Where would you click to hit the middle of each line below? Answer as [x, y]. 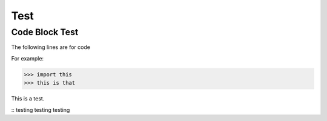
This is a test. [28, 99]
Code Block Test [45, 32]
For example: [28, 58]
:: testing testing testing [41, 110]
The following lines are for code [51, 47]
